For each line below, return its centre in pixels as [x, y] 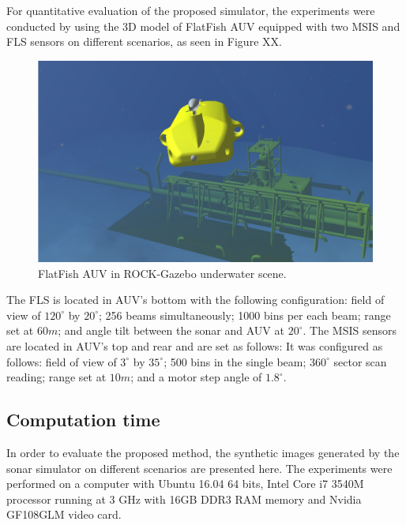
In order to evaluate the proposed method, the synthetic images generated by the [203, 452]
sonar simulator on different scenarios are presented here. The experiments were [199, 468]
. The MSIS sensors [350, 330]
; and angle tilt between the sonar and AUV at [171, 330]
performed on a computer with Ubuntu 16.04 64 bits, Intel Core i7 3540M [185, 484]
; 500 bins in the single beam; [235, 361]
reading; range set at [56, 377]
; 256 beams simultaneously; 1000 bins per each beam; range [244, 315]
